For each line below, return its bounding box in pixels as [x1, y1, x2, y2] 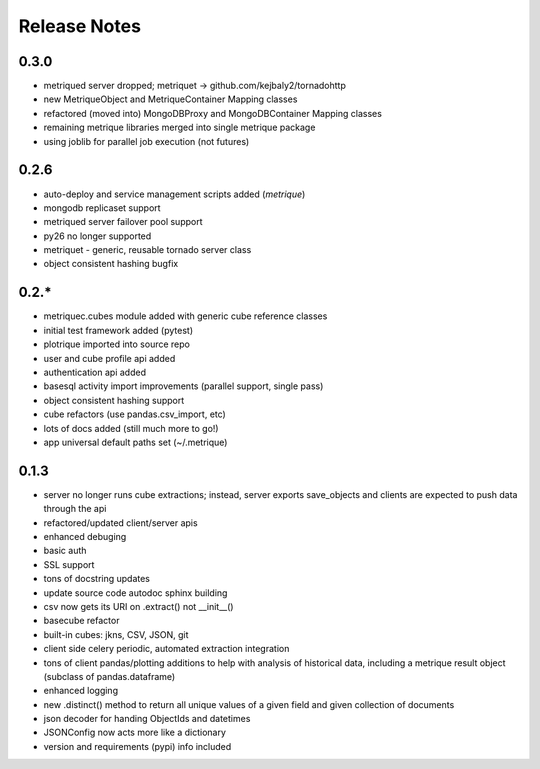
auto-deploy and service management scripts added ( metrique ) [43, 188, 306, 200]
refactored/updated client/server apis [43, 516, 199, 529]
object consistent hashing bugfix [43, 258, 179, 270]
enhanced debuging [43, 530, 127, 542]
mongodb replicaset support [43, 201, 161, 214]
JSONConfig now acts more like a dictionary [43, 726, 227, 739]
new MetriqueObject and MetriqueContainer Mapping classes [43, 93, 298, 105]
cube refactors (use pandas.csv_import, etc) [43, 408, 227, 420]
